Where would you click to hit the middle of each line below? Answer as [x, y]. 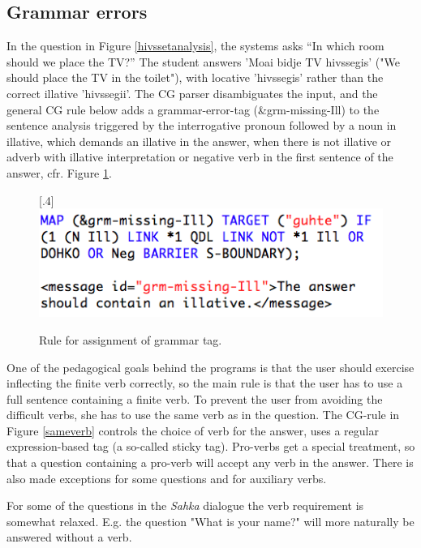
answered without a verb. [69, 537]
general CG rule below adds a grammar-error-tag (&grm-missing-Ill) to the [193, 109]
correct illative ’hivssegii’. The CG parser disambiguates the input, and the [192, 93]
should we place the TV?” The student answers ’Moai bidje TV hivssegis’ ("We [203, 61]
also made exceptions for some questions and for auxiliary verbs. [167, 478]
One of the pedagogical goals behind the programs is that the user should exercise [210, 367]
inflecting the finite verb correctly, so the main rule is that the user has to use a [205, 383]
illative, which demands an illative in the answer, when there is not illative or [199, 141]
